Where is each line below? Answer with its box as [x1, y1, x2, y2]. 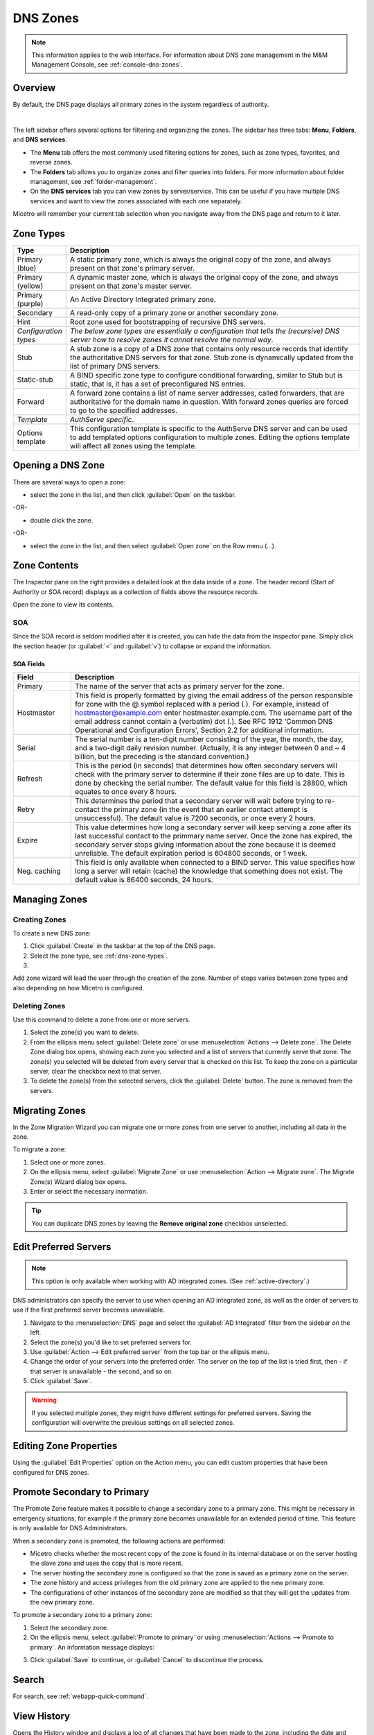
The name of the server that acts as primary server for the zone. [75, 682, 285, 691]
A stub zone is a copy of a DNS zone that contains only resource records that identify [69, 344, 348, 354]
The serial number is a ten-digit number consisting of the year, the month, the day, [75, 734, 344, 744]
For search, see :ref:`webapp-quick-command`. [12, 1692, 149, 1700]
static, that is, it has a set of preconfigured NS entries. [69, 379, 246, 389]
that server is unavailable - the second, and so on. [30, 1367, 173, 1376]
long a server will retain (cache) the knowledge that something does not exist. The [75, 866, 343, 876]
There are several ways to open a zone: [12, 477, 126, 486]
